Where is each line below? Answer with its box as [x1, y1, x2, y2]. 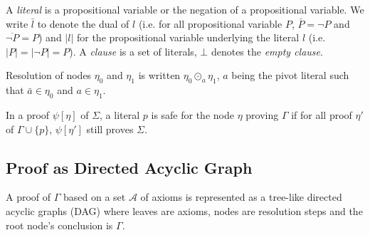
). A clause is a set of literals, [69, 43, 197, 58]
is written [138, 68, 181, 83]
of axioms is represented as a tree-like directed [140, 189, 342, 204]
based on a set [63, 189, 126, 204]
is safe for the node [151, 107, 234, 122]
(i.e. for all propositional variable [138, 16, 282, 31]
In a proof [6, 107, 50, 122]
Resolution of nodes [6, 68, 92, 83]
